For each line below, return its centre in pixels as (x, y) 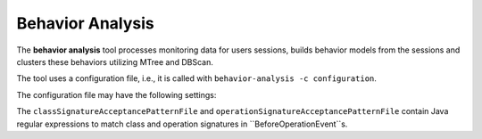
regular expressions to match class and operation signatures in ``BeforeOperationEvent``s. (182, 124)
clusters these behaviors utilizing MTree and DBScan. (115, 61)
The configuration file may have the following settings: (116, 94)
